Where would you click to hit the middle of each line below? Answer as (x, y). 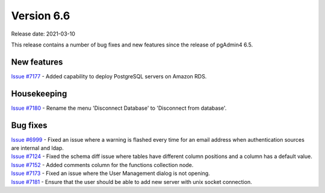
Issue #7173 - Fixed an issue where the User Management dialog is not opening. (110, 173)
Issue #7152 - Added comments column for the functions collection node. (102, 165)
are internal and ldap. (38, 148)
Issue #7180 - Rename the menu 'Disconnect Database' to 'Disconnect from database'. (119, 108)
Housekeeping (39, 93)
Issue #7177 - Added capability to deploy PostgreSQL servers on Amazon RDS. (109, 76)
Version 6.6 (41, 16)
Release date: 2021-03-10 (43, 34)
